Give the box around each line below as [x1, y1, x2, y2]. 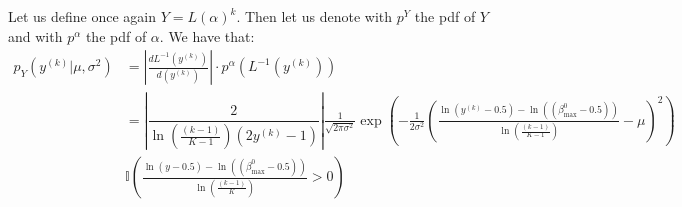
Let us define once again [8, 6, 157, 26]
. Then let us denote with [236, 6, 392, 26]
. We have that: [159, 25, 255, 46]
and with [8, 25, 63, 46]
